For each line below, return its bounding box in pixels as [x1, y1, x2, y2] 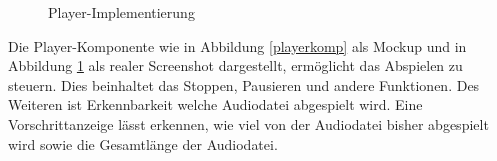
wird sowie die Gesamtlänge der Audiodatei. [8, 133, 278, 154]
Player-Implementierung [48, 2, 195, 22]
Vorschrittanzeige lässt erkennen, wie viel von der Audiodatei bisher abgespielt [8, 113, 489, 134]
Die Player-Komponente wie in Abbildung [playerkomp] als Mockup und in [8, 35, 467, 56]
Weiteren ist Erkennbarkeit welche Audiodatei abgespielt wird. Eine [8, 94, 423, 115]
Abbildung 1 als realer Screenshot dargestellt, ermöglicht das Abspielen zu [8, 55, 463, 76]
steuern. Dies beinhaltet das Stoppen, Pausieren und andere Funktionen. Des [8, 74, 480, 95]
